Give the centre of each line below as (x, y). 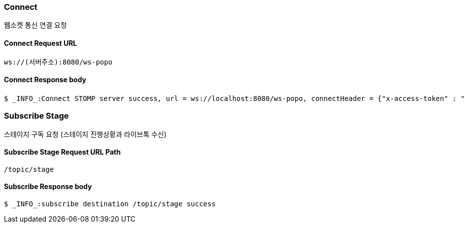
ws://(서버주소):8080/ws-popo (58, 62)
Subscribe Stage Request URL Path (62, 152)
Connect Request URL (41, 43)
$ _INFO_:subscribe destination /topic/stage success (110, 204)
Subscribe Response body (48, 187)
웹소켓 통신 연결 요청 (35, 25)
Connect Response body (45, 80)
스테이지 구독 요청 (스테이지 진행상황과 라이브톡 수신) (85, 134)
